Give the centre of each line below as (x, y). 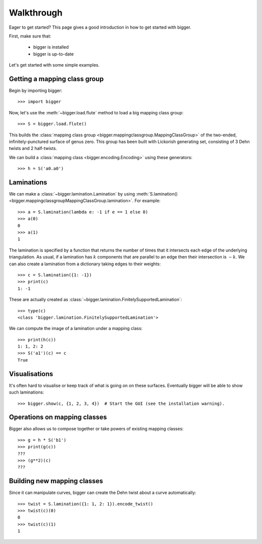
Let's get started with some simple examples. (54, 65)
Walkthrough (36, 13)
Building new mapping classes (56, 481)
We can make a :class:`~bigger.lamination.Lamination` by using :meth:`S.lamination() (93, 194)
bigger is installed (51, 47)
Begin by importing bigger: (36, 91)
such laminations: (26, 392)
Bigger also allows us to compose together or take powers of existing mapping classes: (96, 429)
